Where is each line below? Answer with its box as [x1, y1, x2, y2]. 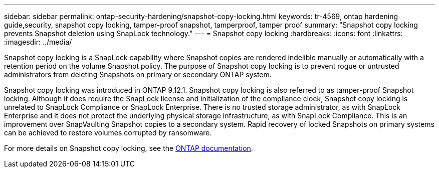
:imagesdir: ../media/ [4, 38, 72, 46]
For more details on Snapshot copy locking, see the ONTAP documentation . [4, 144, 253, 152]
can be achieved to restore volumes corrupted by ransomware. [4, 128, 212, 137]
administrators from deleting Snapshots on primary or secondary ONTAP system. [4, 70, 272, 79]
